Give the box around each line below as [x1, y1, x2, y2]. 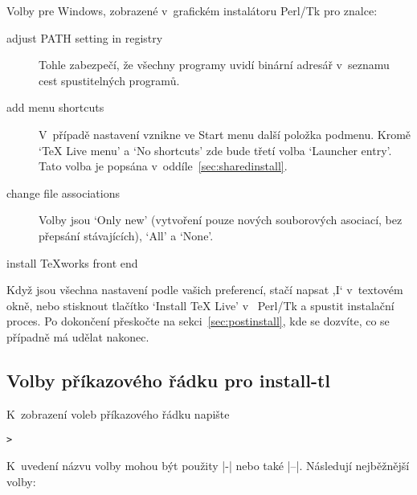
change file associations [6, 184, 120, 201]
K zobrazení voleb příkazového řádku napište [6, 405, 230, 422]
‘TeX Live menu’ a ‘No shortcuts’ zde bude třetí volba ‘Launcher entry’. [39, 141, 392, 158]
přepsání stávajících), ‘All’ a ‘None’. [39, 227, 214, 243]
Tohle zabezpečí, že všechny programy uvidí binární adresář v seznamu [39, 56, 390, 73]
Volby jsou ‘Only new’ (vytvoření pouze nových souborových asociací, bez [39, 211, 403, 228]
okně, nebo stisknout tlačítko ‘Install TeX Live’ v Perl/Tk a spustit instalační [6, 297, 395, 313]
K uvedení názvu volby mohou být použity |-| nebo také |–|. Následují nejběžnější [6, 456, 410, 473]
